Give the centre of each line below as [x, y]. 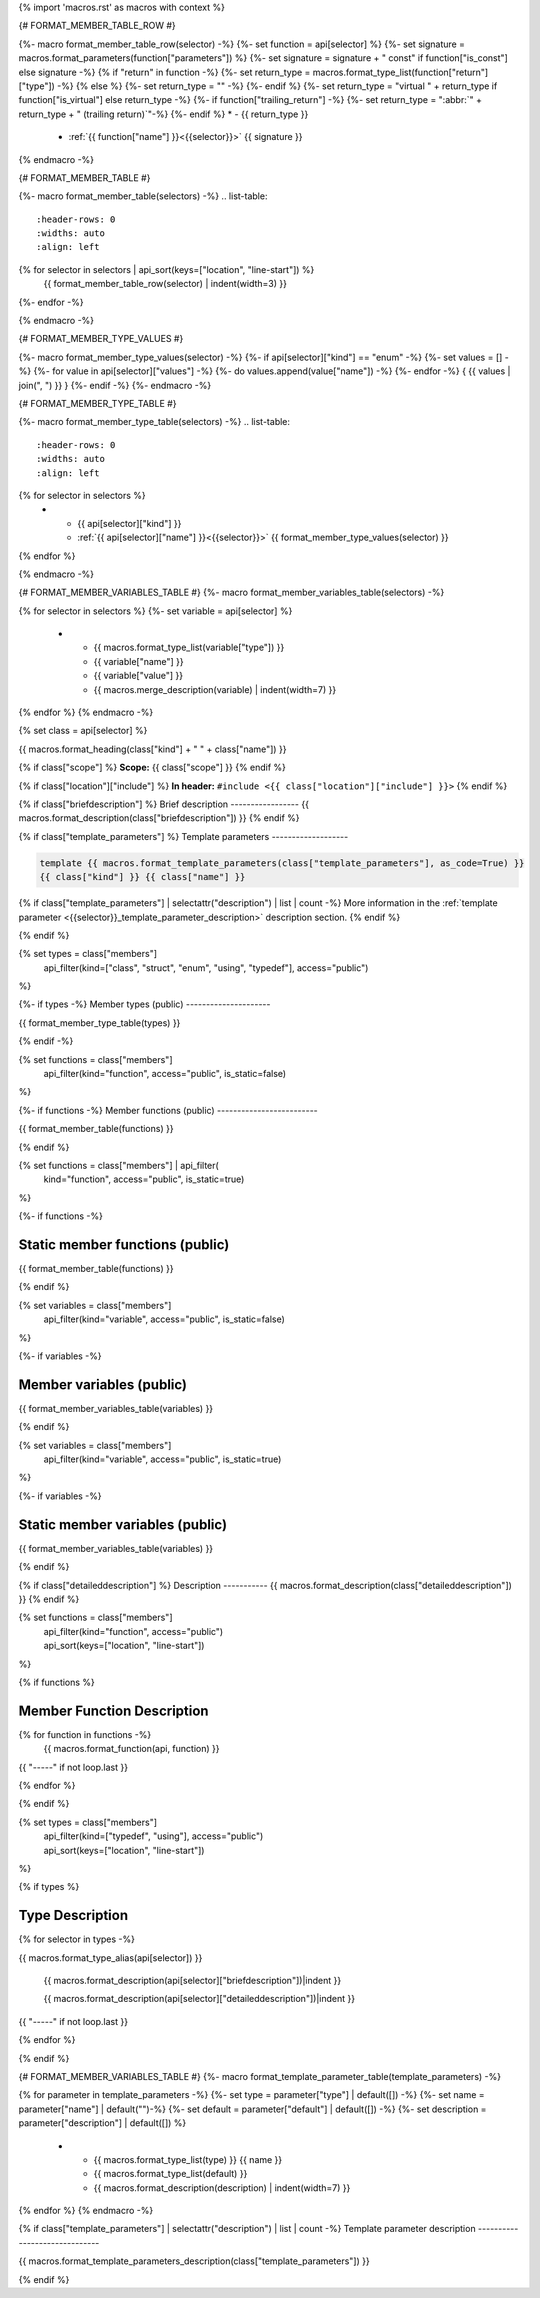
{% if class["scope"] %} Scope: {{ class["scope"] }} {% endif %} [152, 767]
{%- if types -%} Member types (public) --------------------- [144, 1004]
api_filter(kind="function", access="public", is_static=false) [165, 1074]
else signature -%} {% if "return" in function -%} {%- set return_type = [164, 72]
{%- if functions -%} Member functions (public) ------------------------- [168, 1110]
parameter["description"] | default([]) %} [102, 2123]
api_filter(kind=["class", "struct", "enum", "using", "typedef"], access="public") [206, 967]
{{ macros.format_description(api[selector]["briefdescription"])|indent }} [192, 1980]
